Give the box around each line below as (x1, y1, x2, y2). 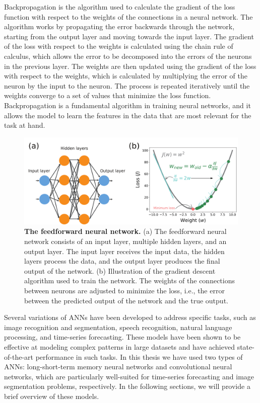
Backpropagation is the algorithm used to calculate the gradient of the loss (4, 2, 235, 12)
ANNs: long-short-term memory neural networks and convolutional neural (4, 361, 232, 372)
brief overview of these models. (4, 390, 99, 401)
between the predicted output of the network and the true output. (24, 295, 228, 305)
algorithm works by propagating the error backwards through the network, (4, 21, 235, 32)
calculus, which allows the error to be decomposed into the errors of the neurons (4, 50, 252, 61)
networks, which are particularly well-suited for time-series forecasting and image (4, 371, 254, 381)
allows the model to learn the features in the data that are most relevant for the (4, 110, 251, 120)
